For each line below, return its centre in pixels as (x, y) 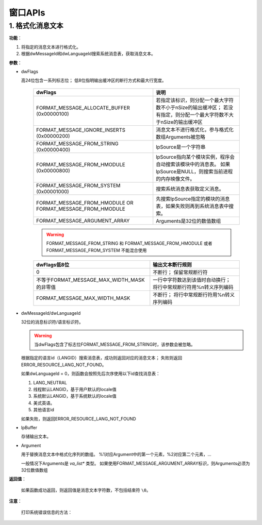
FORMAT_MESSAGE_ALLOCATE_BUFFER (83, 108)
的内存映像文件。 (175, 179)
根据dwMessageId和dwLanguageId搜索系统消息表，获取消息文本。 (88, 54)
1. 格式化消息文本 (36, 26)
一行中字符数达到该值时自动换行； (191, 280)
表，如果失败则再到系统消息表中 (192, 206)
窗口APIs (27, 13)
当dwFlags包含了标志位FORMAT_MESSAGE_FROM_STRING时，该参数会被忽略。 (115, 344)
